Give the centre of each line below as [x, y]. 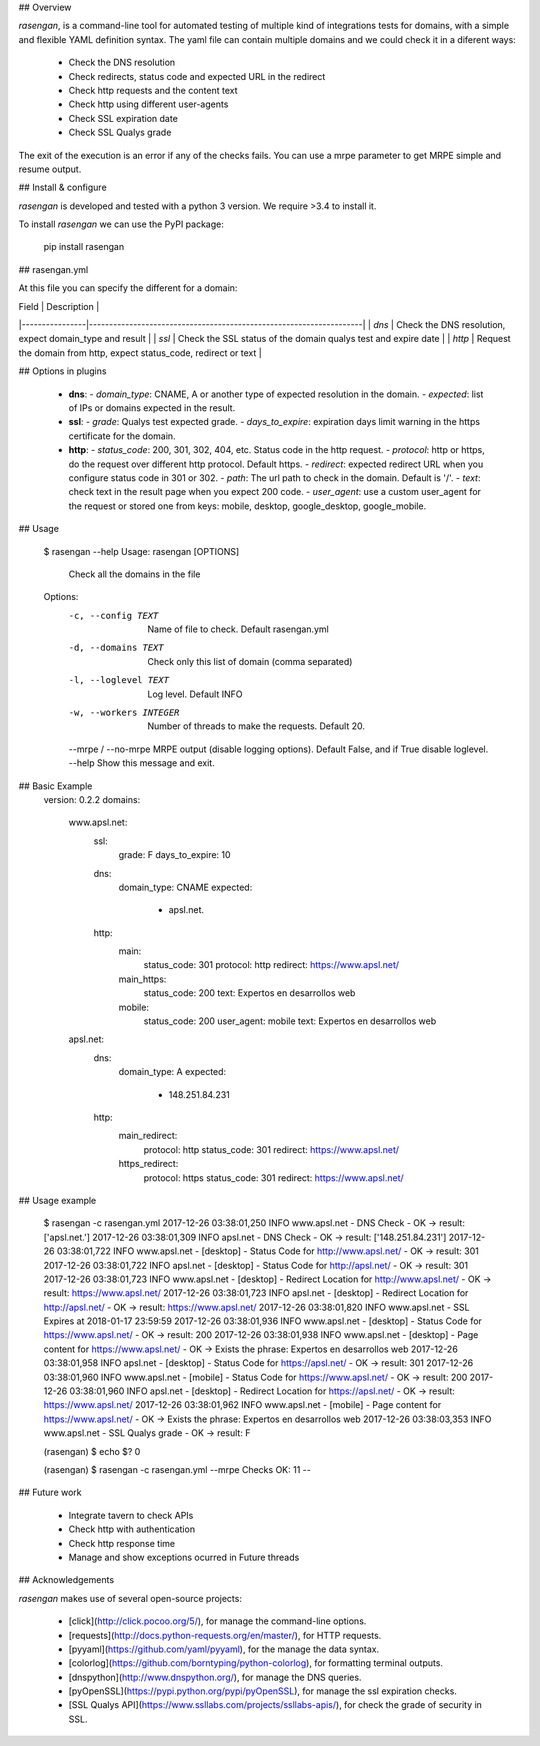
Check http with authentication [131, 1529]
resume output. [50, 169]
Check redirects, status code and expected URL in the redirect [197, 76]
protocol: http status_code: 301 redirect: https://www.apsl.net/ [271, 1149]
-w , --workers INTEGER [124, 713]
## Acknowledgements [66, 1580]
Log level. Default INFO [195, 694]
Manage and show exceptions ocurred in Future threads [184, 1557]
